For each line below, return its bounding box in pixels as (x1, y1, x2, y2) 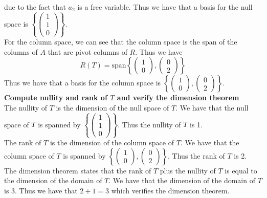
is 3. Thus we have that (4, 185, 78, 196)
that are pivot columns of (48, 46, 127, 57)
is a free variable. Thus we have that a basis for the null (77, 2, 253, 12)
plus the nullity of (160, 165, 216, 175)
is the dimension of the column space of (50, 137, 174, 148)
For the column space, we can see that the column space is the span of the (4, 36, 237, 47)
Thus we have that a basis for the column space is (4, 77, 161, 88)
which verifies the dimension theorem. (111, 185, 230, 196)
